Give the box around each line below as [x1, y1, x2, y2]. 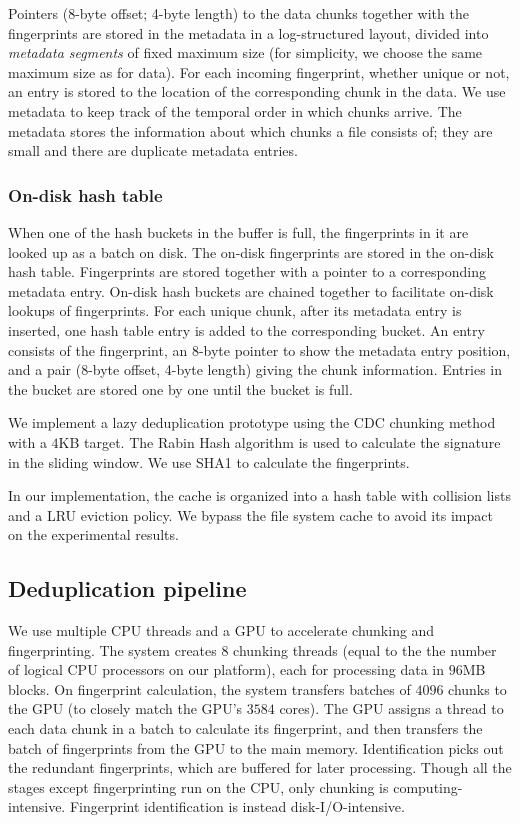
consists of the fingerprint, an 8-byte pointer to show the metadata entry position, [8, 339, 511, 360]
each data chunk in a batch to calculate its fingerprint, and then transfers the [8, 718, 483, 739]
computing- [393, 776, 463, 797]
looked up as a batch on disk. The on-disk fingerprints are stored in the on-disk [8, 241, 494, 262]
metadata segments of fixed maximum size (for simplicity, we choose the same [8, 42, 483, 63]
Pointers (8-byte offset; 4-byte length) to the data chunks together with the [8, 3, 469, 23]
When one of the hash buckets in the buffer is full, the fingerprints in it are [8, 221, 469, 242]
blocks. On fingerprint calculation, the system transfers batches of [8, 678, 411, 699]
